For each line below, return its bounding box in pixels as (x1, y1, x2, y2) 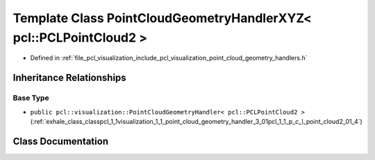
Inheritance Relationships (12, 72, 126, 84)
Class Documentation (12, 135, 109, 147)
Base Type (12, 94, 49, 103)
